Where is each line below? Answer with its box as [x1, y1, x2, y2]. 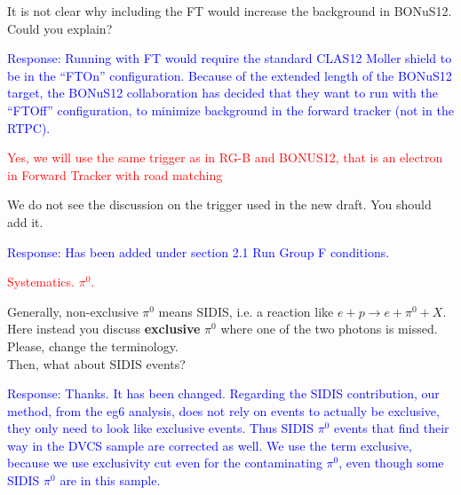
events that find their [333, 419, 449, 437]
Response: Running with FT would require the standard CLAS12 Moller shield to [7, 49, 452, 67]
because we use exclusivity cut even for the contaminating [7, 453, 322, 472]
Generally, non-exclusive [7, 302, 139, 320]
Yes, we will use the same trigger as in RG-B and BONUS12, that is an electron [7, 148, 443, 167]
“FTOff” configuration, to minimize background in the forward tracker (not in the [7, 100, 454, 119]
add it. [7, 212, 44, 231]
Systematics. [7, 272, 75, 291]
